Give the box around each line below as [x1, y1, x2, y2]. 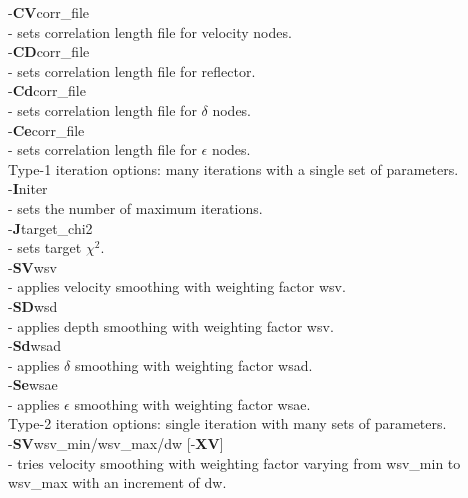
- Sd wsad [8, 335, 61, 356]
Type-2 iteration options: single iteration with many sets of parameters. [8, 413, 447, 434]
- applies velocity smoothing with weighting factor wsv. [8, 276, 346, 297]
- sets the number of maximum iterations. [8, 197, 263, 218]
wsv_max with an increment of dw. [8, 472, 227, 493]
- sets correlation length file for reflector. [8, 60, 256, 81]
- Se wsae [8, 374, 58, 395]
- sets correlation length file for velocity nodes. [8, 21, 292, 42]
